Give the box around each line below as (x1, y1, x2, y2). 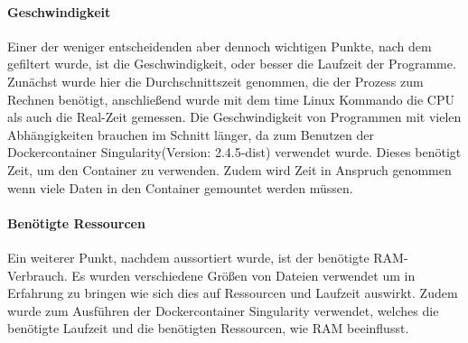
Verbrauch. (7, 265, 68, 284)
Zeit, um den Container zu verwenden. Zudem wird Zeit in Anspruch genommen (7, 160, 452, 179)
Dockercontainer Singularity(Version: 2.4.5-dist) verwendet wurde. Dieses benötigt (7, 143, 462, 162)
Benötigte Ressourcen (7, 213, 145, 232)
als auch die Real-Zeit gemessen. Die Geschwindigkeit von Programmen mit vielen (7, 107, 462, 126)
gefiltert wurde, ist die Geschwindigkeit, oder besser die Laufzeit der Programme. (7, 54, 456, 73)
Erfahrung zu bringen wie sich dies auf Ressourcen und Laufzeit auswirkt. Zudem (7, 283, 458, 302)
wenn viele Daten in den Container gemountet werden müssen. (7, 178, 353, 197)
